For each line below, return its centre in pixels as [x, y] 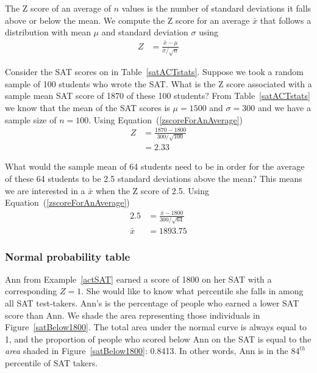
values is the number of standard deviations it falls [216, 8]
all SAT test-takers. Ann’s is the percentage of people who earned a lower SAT [152, 303]
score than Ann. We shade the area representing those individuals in [133, 315]
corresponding [31, 291]
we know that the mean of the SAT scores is [87, 107]
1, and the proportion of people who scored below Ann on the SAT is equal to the [158, 339]
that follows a [286, 20]
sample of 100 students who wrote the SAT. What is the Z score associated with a [158, 83]
